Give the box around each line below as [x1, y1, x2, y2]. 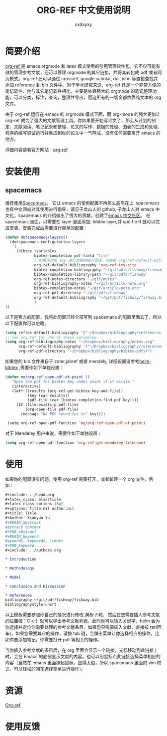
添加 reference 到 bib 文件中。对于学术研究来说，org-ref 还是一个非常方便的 [5, 82, 161, 88]
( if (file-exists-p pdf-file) [16, 402, 79, 407]
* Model [5, 574, 21, 580]
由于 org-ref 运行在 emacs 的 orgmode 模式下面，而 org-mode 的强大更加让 [5, 111, 161, 117]
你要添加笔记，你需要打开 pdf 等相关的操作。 [9, 637, 102, 643]
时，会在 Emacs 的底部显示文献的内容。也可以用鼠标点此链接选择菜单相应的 [5, 654, 161, 660]
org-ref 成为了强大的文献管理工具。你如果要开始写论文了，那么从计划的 [5, 117, 152, 123]
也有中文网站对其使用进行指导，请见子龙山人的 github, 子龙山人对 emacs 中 [5, 206, 160, 212]
